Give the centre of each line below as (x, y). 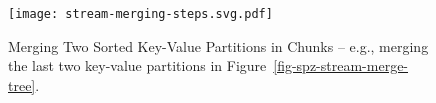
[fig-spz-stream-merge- (341, 65)
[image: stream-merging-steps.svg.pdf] (140, 14)
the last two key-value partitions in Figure (137, 65)
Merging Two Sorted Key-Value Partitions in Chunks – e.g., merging (218, 45)
